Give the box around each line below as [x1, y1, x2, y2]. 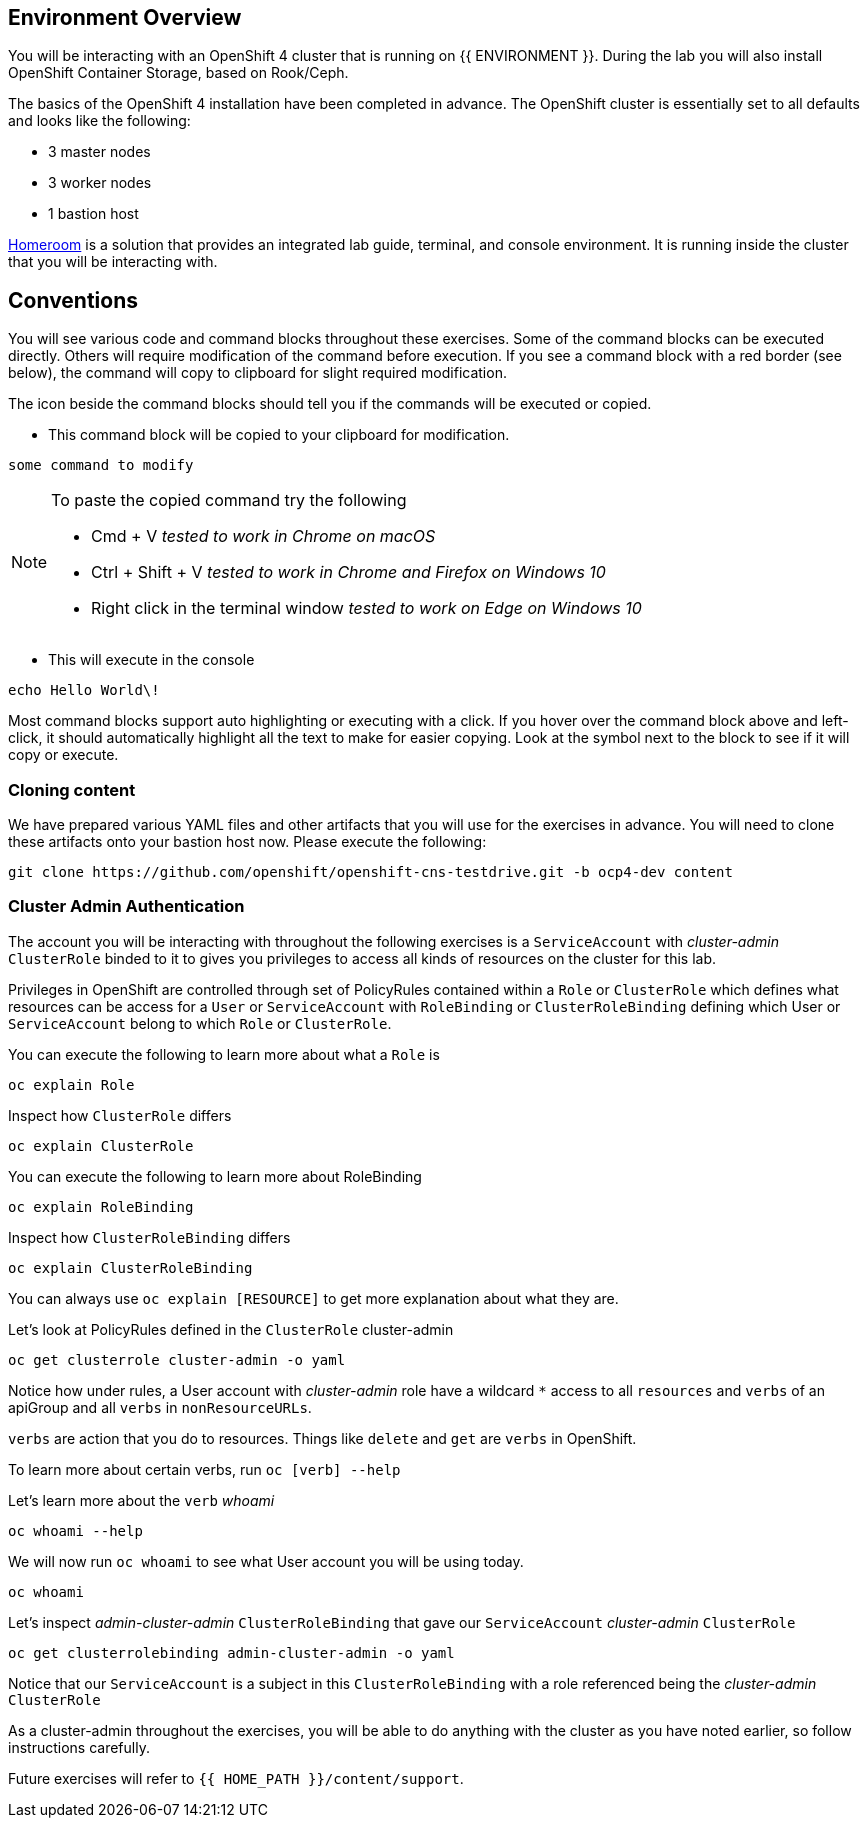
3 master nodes [48, 143, 151, 161]
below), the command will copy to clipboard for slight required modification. [8, 364, 507, 382]
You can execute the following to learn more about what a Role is [8, 1045, 440, 1063]
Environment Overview [8, 5, 242, 30]
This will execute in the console [48, 651, 255, 669]
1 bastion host [48, 205, 139, 223]
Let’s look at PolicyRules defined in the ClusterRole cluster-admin [8, 1320, 454, 1338]
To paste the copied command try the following [51, 490, 407, 511]
